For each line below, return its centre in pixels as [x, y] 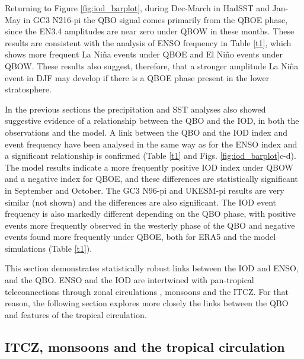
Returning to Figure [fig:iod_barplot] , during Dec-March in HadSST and [137, 8]
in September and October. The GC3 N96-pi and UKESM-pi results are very [145, 190]
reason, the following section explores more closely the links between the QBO [147, 303]
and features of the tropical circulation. [76, 314]
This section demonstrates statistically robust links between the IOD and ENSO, [152, 268]
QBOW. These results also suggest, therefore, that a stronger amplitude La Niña [152, 65]
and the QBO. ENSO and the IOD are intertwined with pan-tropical [129, 280]
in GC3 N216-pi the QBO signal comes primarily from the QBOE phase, [156, 19]
